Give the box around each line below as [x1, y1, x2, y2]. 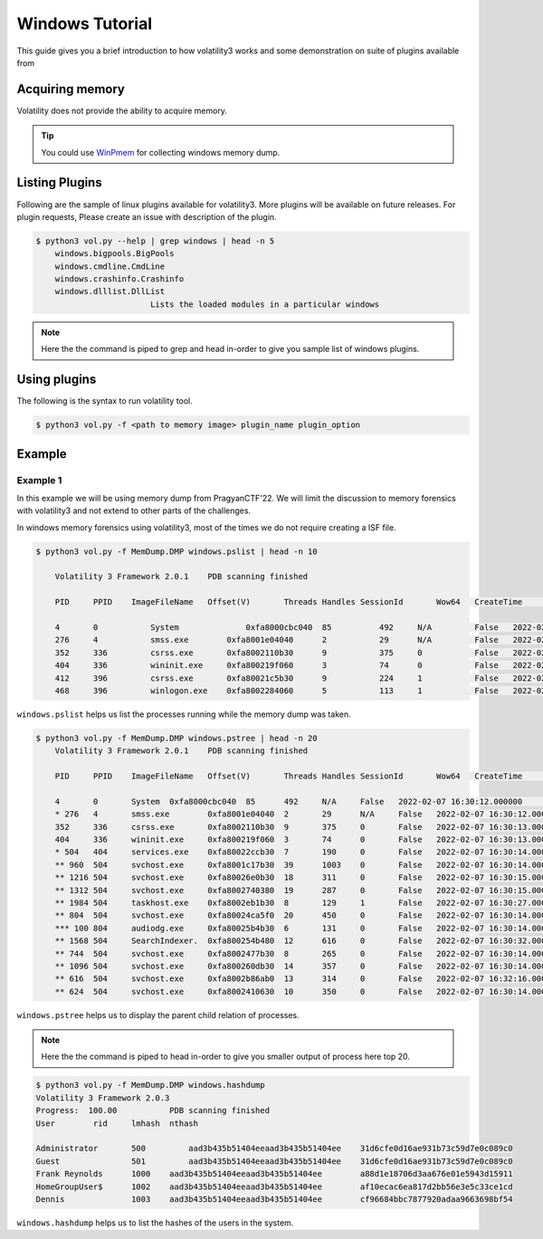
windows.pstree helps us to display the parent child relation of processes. [16, 1009, 300, 1020]
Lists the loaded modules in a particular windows [149, 299, 380, 310]
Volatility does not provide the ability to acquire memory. [16, 105, 228, 116]
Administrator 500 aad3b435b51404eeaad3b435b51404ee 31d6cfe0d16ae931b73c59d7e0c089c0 [35, 1143, 513, 1154]
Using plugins [16, 372, 97, 387]
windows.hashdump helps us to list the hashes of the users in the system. [16, 1217, 294, 1228]
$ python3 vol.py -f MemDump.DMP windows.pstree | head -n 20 [35, 733, 318, 743]
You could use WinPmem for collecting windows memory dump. [41, 147, 281, 157]
